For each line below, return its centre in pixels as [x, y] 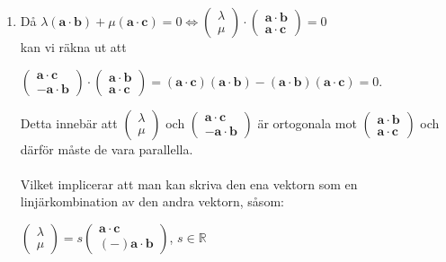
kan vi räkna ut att [73, 47]
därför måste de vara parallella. [107, 148]
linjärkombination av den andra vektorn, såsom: [152, 201]
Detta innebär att [69, 122]
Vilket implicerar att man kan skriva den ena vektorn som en [189, 183]
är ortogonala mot [307, 122]
